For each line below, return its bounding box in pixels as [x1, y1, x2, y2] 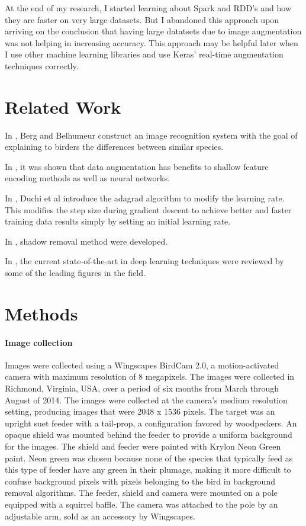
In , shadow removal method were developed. [5, 235, 168, 247]
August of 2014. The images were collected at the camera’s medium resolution [5, 393, 288, 406]
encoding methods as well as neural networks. [5, 172, 170, 184]
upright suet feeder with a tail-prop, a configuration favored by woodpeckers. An [5, 416, 297, 429]
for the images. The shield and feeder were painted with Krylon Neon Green [5, 440, 281, 452]
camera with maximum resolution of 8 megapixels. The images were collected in [5, 370, 295, 383]
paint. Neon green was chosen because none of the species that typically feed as [5, 451, 293, 464]
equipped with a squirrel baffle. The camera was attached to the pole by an [5, 498, 278, 510]
